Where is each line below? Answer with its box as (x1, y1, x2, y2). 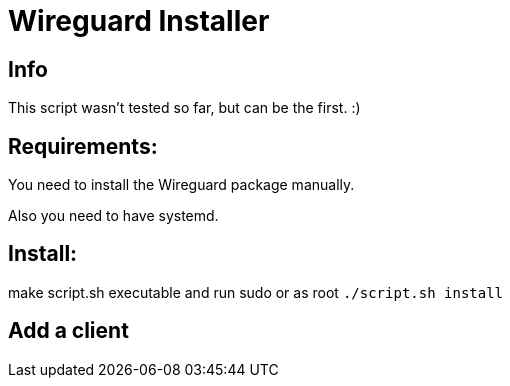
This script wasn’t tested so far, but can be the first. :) (8, 99, 361, 117)
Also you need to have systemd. (8, 207, 219, 225)
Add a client (8, 318, 129, 344)
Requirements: (8, 133, 158, 159)
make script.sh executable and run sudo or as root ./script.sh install (8, 283, 504, 301)
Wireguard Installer (8, 4, 270, 38)
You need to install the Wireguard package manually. (8, 176, 355, 194)
